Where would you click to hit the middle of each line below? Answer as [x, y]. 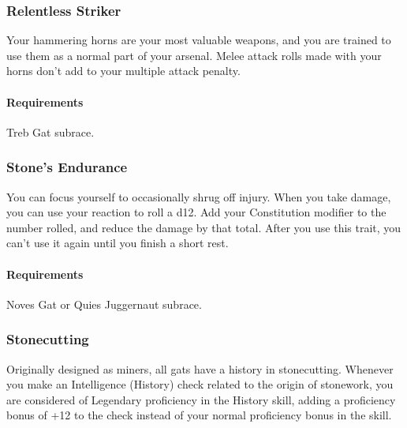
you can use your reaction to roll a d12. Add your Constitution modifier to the [196, 212]
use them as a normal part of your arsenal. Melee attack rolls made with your [194, 55]
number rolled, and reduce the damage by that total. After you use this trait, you [204, 227]
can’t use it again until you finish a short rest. [118, 243]
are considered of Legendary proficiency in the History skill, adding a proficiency [201, 399]
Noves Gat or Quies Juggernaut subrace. [104, 304]
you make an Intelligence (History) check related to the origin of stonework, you [200, 384]
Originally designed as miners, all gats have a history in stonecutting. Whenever [200, 368]
